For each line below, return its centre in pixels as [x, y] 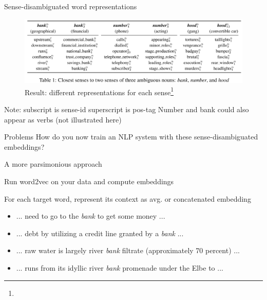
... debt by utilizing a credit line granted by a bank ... [100, 233]
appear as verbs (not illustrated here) [63, 119]
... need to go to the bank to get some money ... [91, 216]
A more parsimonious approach [53, 164]
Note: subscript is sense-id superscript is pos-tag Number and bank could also [127, 109]
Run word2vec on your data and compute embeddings [89, 181]
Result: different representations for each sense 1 [99, 91]
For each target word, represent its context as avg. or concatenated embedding [128, 198]
